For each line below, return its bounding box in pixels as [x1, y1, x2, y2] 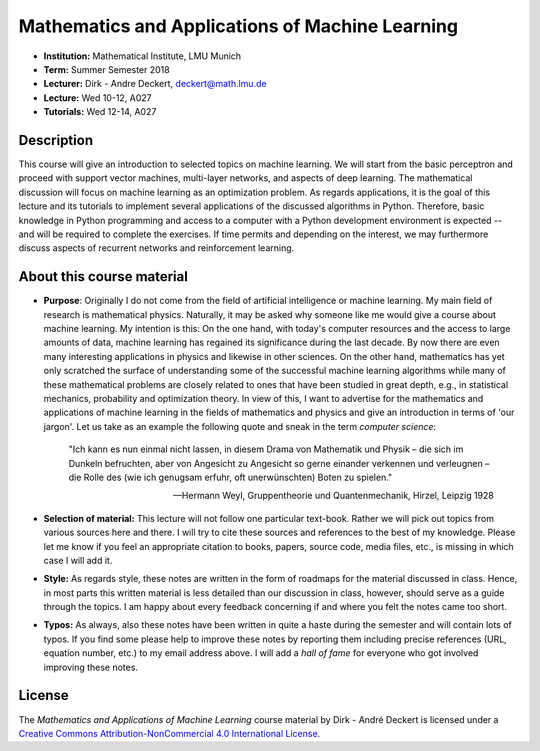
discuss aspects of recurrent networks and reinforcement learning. [18, 242, 295, 254]
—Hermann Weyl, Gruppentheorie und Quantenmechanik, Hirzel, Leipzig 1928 [173, 490, 494, 502]
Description [18, 131, 94, 149]
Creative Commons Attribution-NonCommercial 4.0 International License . [18, 727, 321, 739]
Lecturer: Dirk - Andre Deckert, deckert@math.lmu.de [43, 78, 267, 90]
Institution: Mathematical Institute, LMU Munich [43, 50, 242, 62]
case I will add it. [43, 554, 113, 566]
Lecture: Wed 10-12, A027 [43, 91, 152, 104]
